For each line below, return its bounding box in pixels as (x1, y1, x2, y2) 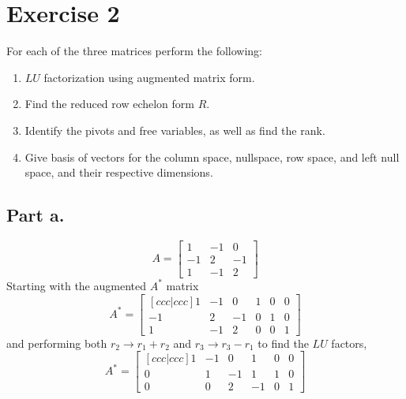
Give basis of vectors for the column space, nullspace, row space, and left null (24, 148, 400, 165)
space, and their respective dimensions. (24, 164, 213, 181)
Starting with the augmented (6, 277, 147, 293)
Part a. (6, 203, 65, 227)
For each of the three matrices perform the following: (6, 43, 263, 59)
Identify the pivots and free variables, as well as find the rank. (24, 121, 325, 138)
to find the (258, 334, 309, 351)
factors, (331, 334, 367, 351)
